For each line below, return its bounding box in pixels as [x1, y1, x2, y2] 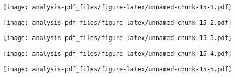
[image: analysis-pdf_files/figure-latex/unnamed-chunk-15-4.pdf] [3, 50, 232, 57]
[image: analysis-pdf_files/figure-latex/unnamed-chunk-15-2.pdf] [3, 19, 232, 26]
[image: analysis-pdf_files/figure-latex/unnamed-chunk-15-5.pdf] [3, 65, 232, 73]
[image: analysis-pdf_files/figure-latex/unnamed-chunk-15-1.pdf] [3, 4, 232, 11]
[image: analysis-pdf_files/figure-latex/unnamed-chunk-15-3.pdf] [3, 34, 232, 42]
